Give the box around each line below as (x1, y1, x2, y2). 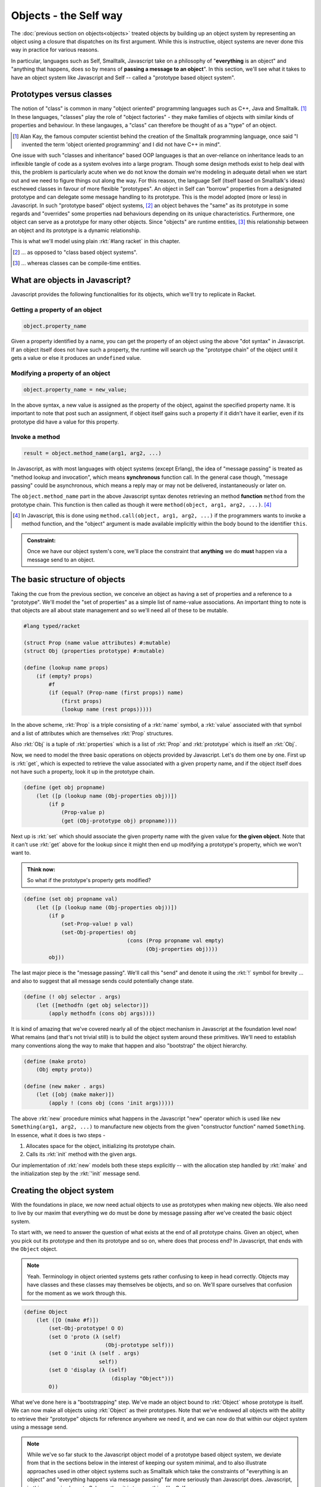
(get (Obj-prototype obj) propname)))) (61, 817, 178, 824)
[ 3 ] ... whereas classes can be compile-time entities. (12, 259, 141, 267)
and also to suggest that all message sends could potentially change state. (11, 977, 194, 984)
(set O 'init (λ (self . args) (48, 1350, 140, 1357)
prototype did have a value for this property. (11, 418, 119, 425)
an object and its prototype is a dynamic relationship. (11, 227, 141, 234)
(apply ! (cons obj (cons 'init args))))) (48, 1099, 175, 1106)
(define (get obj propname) (23, 784, 105, 791)
